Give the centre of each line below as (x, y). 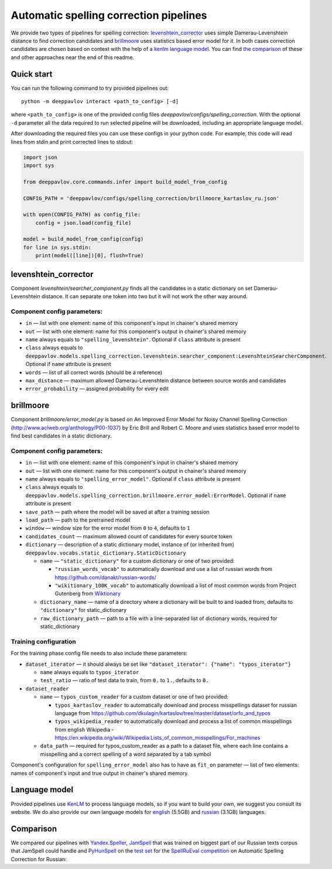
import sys (39, 165)
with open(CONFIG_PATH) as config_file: (82, 215)
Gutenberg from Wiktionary (88, 594)
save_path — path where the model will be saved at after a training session (117, 512)
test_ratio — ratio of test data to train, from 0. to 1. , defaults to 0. (124, 680)
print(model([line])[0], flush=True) (90, 256)
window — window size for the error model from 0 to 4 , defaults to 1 (108, 528)
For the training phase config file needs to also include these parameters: (99, 654)
